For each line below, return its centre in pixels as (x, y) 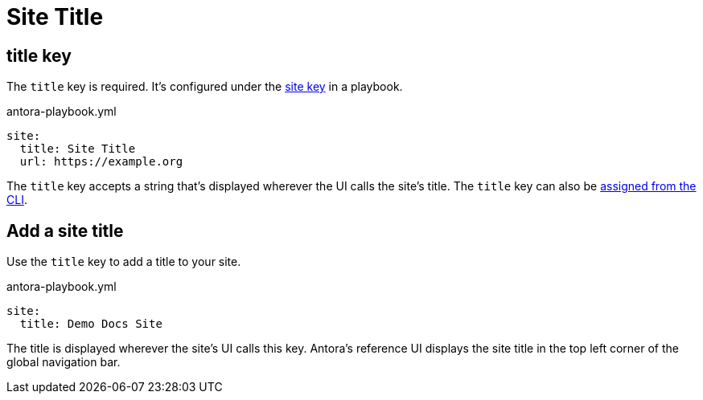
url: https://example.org (101, 162)
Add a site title (65, 231)
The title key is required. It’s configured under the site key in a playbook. (205, 87)
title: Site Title (78, 149)
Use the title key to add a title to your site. (124, 262)
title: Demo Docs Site (91, 324)
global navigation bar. (64, 362)
